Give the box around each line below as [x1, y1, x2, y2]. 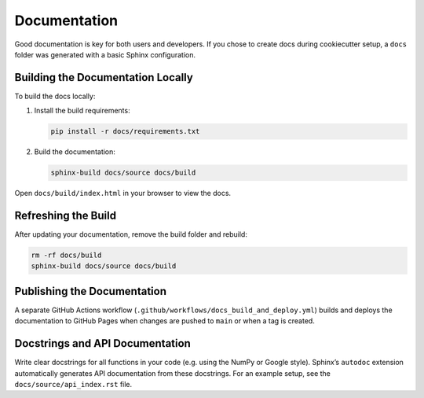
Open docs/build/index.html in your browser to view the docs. [14, 189, 232, 198]
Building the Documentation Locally [14, 71, 194, 84]
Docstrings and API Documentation [14, 337, 192, 350]
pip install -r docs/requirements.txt [50, 127, 200, 136]
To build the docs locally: [14, 91, 96, 101]
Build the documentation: [34, 147, 115, 157]
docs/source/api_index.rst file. [14, 380, 133, 389]
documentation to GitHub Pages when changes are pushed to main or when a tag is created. [14, 316, 316, 326]
